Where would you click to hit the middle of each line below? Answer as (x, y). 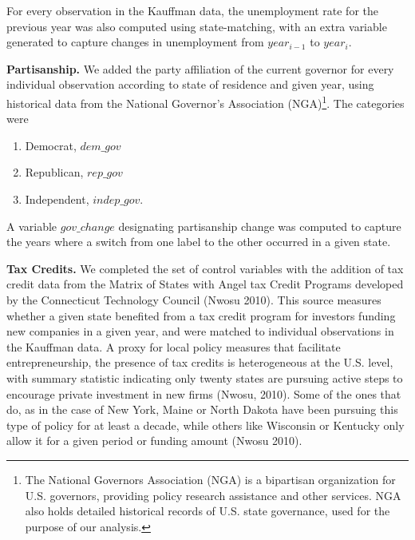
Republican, (54, 172)
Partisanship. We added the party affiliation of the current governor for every (200, 68)
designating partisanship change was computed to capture (260, 226)
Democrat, (51, 145)
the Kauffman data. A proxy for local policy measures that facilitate (174, 346)
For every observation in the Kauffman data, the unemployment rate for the (192, 10)
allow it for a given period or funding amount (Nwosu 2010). (154, 441)
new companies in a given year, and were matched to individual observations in (200, 331)
